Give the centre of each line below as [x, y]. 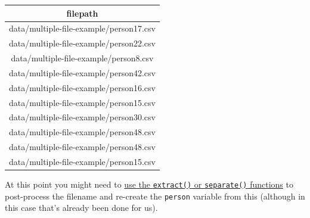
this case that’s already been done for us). [81, 208]
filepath [82, 13]
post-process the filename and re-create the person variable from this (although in [155, 196]
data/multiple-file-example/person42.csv [82, 72]
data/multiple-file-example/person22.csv [82, 43]
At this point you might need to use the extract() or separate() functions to [149, 184]
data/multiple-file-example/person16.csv [82, 87]
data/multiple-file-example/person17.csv [82, 28]
